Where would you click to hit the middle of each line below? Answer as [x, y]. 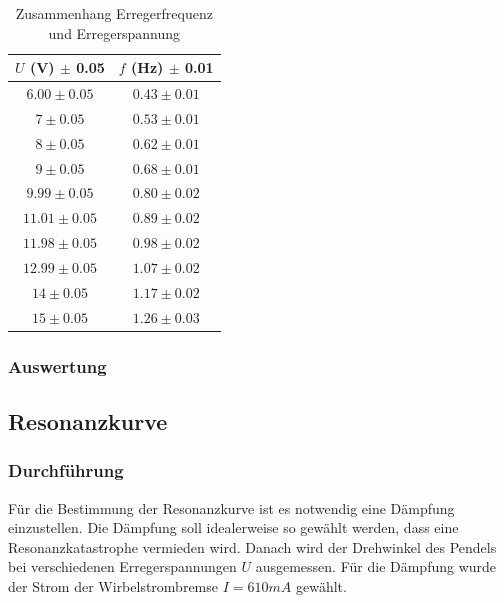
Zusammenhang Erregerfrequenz [114, 13]
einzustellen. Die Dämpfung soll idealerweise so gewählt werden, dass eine [233, 527]
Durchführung [66, 470]
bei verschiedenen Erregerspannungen [122, 566]
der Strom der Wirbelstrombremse [113, 585]
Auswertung [57, 365]
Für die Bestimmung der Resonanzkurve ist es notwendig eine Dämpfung [231, 507]
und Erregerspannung [114, 32]
